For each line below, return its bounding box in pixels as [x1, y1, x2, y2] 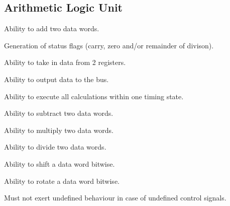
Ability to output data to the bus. [4, 74, 109, 84]
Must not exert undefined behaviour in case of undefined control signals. [4, 192, 226, 203]
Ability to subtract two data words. [4, 108, 113, 118]
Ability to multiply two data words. [4, 124, 113, 135]
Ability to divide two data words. [4, 142, 106, 152]
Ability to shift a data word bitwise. [4, 158, 115, 169]
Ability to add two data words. [4, 23, 99, 34]
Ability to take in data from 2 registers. [4, 57, 126, 67]
